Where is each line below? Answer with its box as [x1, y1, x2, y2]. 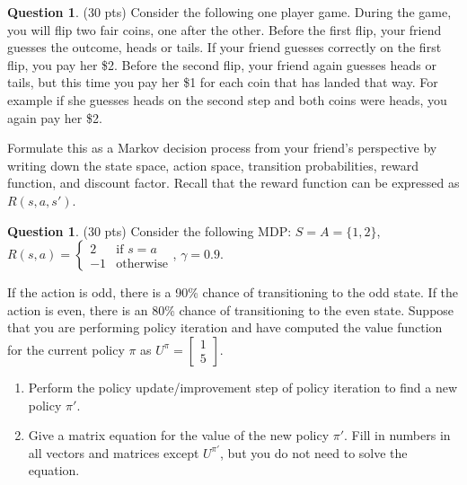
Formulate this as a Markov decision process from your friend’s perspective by [7, 138, 437, 157]
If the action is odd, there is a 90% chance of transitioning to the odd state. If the [7, 283, 459, 302]
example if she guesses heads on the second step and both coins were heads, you [7, 90, 447, 109]
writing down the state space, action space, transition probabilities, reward [7, 155, 419, 174]
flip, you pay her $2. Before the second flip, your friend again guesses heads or [7, 55, 436, 74]
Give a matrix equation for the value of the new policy [28, 426, 330, 445]
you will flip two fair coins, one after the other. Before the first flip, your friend [7, 20, 442, 39]
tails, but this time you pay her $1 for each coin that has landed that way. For [7, 73, 438, 92]
